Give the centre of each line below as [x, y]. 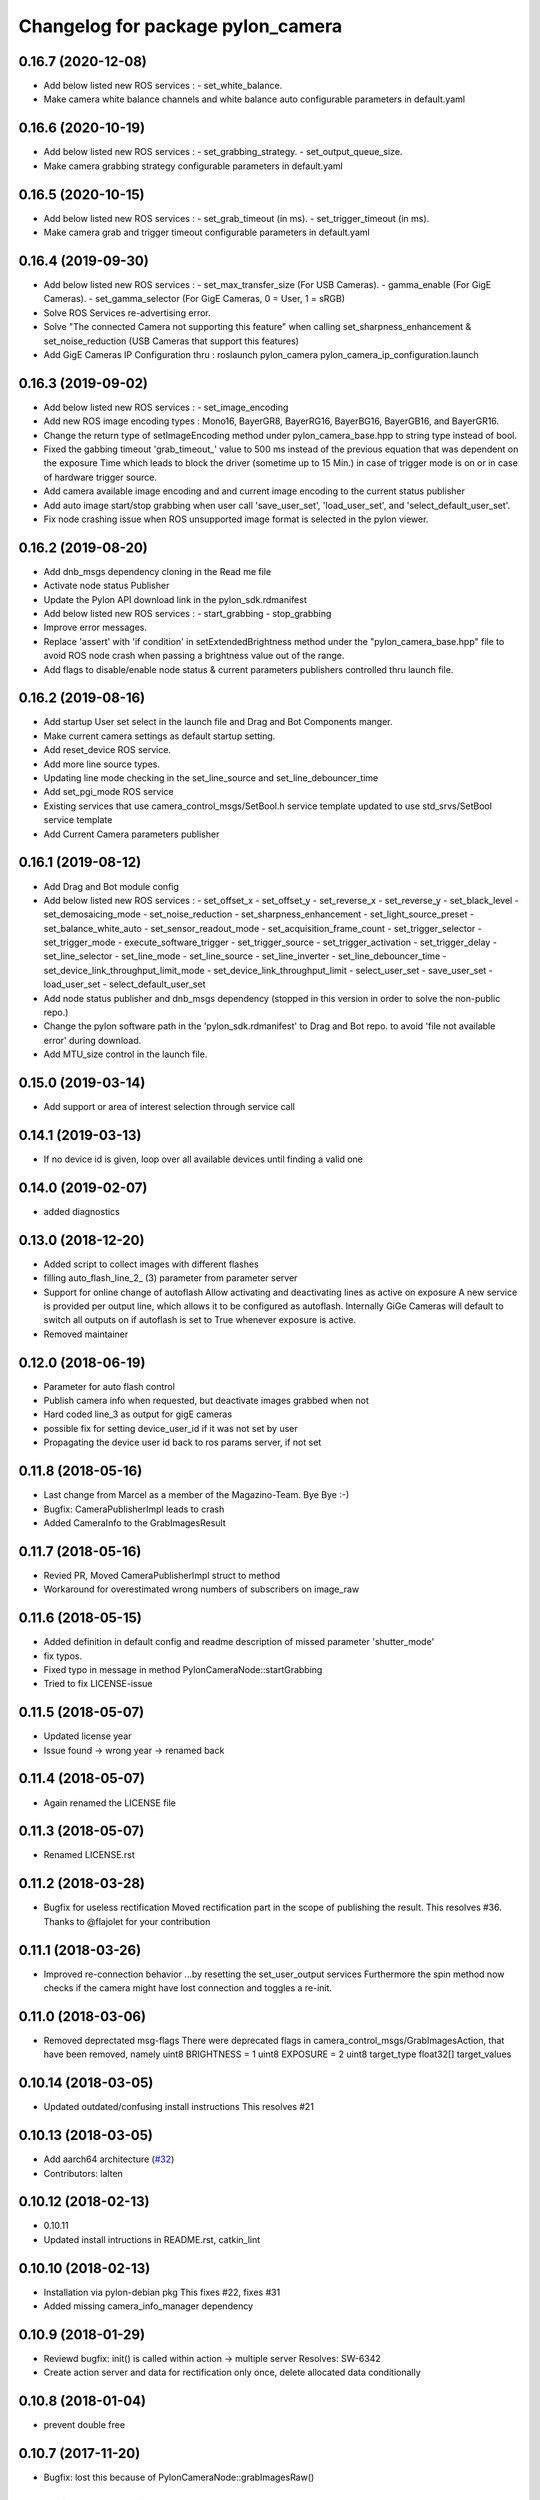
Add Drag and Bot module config [111, 886]
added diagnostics [81, 1211]
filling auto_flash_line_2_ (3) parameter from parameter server [170, 1278]
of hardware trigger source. [100, 477]
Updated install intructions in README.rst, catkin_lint [152, 2239]
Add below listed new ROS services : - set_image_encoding [166, 407]
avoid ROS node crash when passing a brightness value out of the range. [194, 656]
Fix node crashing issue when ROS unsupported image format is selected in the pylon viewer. [236, 519]
